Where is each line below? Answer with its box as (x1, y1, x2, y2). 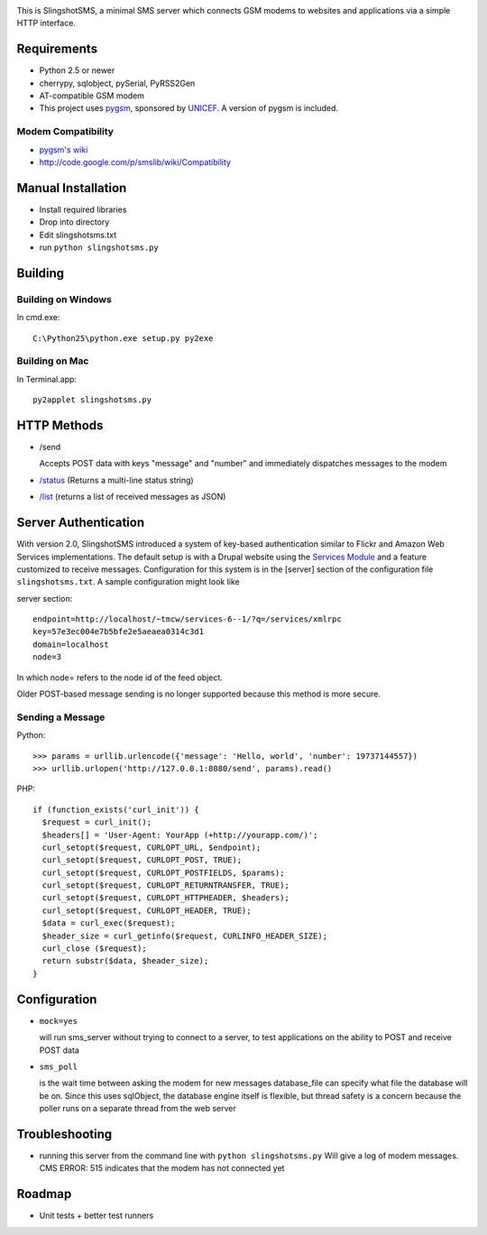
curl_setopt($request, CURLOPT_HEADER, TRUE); (41, 905, 252, 916)
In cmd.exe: (16, 312, 60, 323)
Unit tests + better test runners (39, 1210, 154, 1221)
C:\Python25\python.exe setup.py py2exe (32, 333, 214, 343)
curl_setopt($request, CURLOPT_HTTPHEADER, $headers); (41, 893, 290, 903)
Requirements (16, 41, 98, 57)
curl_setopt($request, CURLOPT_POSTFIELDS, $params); (41, 867, 285, 878)
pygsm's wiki (39, 144, 88, 155)
